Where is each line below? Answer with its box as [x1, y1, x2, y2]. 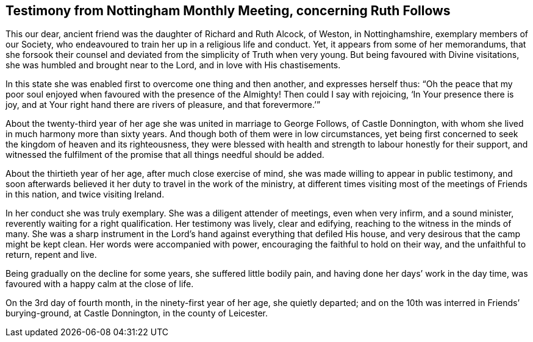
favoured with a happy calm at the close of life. [5, 279, 194, 290]
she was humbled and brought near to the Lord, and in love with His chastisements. [5, 60, 341, 71]
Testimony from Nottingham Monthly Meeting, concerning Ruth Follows [5, 3, 451, 18]
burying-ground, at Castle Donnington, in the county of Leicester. [5, 308, 268, 319]
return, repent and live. [5, 249, 97, 260]
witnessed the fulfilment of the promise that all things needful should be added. [5, 149, 324, 160]
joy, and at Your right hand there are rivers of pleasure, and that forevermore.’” [5, 99, 321, 110]
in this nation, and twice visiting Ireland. [5, 189, 165, 200]
